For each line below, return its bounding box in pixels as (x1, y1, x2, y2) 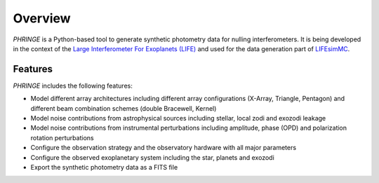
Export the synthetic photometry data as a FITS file (30, 163, 178, 171)
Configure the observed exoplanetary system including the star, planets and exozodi (30, 153, 275, 161)
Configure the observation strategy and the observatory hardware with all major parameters (30, 144, 297, 152)
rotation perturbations (30, 133, 94, 142)
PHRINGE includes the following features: (13, 81, 133, 90)
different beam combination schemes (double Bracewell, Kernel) (30, 104, 217, 112)
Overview (13, 11, 71, 26)
